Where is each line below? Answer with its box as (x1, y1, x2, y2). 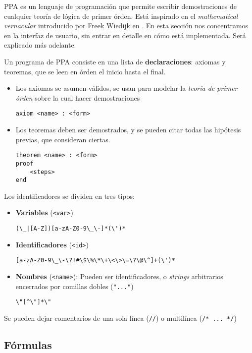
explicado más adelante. (4, 40, 76, 50)
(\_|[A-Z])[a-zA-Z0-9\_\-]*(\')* (15, 225, 126, 233)
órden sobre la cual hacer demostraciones (15, 92, 140, 103)
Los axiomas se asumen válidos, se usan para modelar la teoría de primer (15, 83, 238, 93)
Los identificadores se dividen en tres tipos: (4, 190, 135, 201)
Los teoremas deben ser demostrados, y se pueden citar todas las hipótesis (15, 124, 241, 134)
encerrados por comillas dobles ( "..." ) (15, 281, 134, 291)
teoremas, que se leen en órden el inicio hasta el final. (4, 66, 166, 76)
